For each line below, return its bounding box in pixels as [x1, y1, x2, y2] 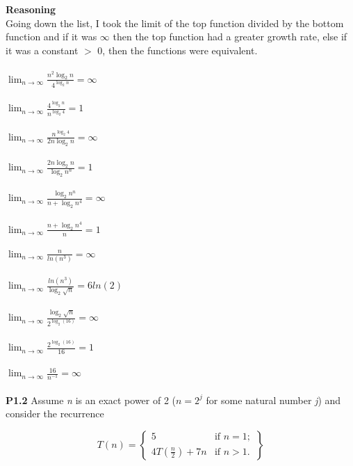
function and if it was [6, 29, 97, 44]
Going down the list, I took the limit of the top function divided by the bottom [6, 15, 344, 30]
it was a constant [6, 42, 79, 57]
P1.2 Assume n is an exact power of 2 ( [6, 392, 176, 407]
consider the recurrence [6, 406, 104, 421]
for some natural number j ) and [206, 392, 341, 407]
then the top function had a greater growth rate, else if [113, 29, 347, 44]
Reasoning [6, 2, 56, 16]
